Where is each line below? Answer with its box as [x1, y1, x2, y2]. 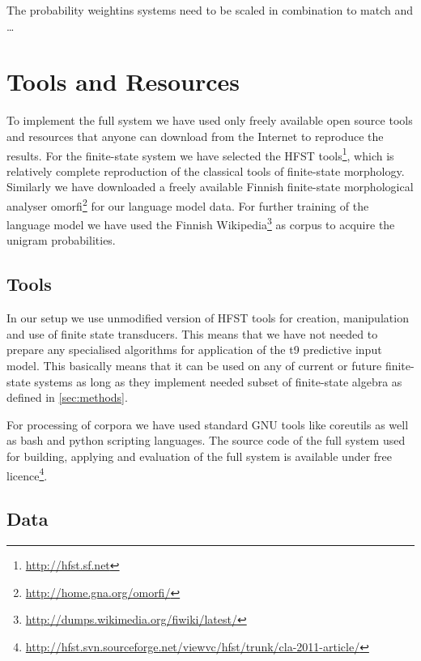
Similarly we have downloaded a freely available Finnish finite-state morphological [6, 178, 414, 195]
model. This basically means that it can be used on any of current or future [6, 357, 382, 374]
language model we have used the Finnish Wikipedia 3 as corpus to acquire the [6, 214, 395, 232]
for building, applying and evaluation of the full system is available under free [6, 447, 393, 464]
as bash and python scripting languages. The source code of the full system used [6, 432, 406, 449]
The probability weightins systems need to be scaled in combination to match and [6, 2, 414, 18]
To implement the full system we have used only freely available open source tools [6, 112, 413, 129]
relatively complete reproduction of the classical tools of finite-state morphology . [6, 162, 405, 179]
